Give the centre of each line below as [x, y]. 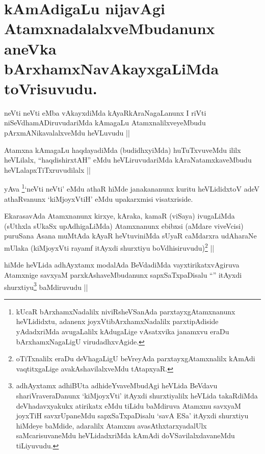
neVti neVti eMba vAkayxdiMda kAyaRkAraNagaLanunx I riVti [105, 112]
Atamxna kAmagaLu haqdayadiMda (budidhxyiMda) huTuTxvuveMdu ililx [123, 150]
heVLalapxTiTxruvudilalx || [47, 169]
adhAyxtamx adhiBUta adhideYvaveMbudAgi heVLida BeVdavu [117, 385]
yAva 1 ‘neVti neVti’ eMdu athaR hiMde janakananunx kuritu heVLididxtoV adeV [132, 188]
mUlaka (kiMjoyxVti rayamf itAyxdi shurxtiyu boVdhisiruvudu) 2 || [109, 247]
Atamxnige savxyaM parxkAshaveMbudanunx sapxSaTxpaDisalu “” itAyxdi [123, 274]
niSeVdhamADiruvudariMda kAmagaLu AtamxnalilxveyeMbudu [105, 123]
